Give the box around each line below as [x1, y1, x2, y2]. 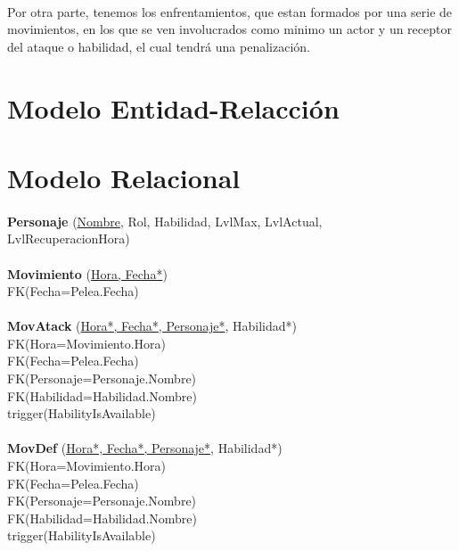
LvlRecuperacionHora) [7, 229, 130, 248]
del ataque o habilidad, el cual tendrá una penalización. [7, 37, 310, 55]
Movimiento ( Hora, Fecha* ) [7, 264, 168, 283]
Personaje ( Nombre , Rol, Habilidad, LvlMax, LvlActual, [7, 211, 323, 230]
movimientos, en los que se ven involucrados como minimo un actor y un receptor [7, 20, 452, 38]
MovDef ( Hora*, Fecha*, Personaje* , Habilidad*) [7, 439, 283, 457]
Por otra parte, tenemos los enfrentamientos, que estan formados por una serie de [7, 2, 453, 21]
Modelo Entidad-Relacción [7, 89, 340, 126]
